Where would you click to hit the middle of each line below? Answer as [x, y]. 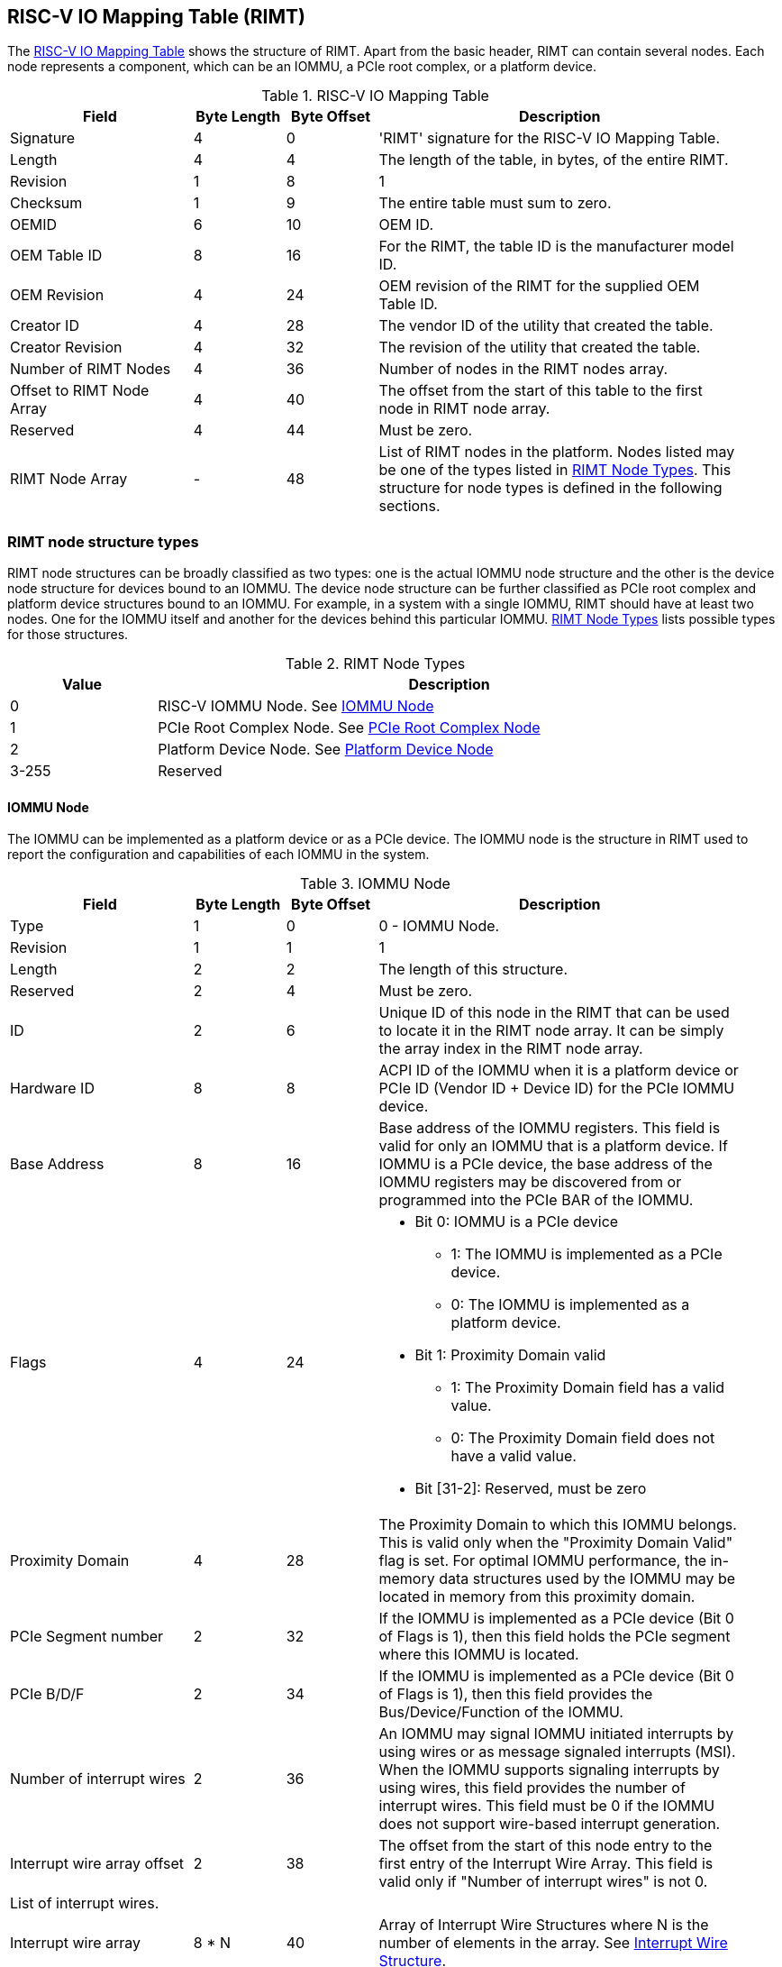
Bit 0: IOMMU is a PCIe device [517, 1222]
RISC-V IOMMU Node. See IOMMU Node [296, 706]
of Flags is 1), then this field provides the [516, 1694]
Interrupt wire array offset [97, 1864]
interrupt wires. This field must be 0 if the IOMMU [547, 1806]
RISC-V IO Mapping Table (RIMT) [156, 17]
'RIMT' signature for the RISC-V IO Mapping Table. [549, 138]
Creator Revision [66, 348]
